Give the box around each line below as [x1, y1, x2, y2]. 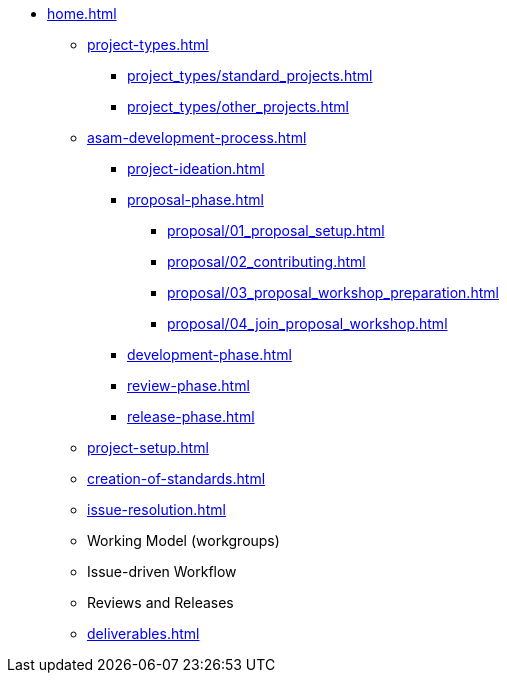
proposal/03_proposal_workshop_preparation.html [167, 284, 499, 301]
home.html [47, 5, 117, 22]
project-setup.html [87, 439, 209, 456]
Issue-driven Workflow [87, 563, 237, 580]
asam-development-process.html [87, 129, 307, 146]
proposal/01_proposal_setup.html [167, 222, 385, 239]
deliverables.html [87, 625, 200, 642]
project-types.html [87, 36, 209, 53]
